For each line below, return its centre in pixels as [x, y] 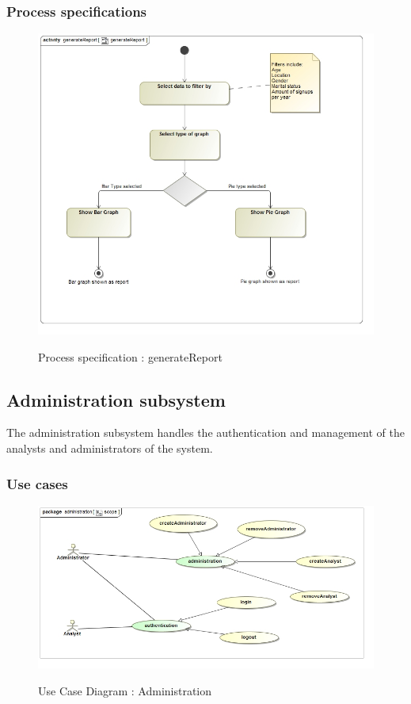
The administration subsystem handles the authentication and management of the [205, 432]
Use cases [37, 483]
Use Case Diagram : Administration [125, 691]
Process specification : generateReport [130, 356]
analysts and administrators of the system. [110, 448]
